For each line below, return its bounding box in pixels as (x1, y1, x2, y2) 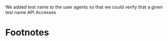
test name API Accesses (5, 9, 57, 15)
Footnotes (5, 27, 49, 38)
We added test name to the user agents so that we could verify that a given (5, 4, 163, 10)
